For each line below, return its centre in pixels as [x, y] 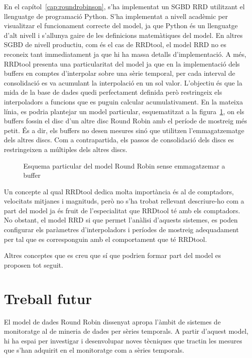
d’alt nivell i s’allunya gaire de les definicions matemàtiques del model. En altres [123, 35]
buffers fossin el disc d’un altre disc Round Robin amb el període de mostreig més [126, 121]
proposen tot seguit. [34, 264]
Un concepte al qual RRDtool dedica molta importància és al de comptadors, [119, 191]
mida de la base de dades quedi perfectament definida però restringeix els [113, 92]
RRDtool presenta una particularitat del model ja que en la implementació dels [122, 63]
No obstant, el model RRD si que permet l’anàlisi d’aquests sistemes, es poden [121, 220]
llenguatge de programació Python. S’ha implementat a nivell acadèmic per [116, 16]
